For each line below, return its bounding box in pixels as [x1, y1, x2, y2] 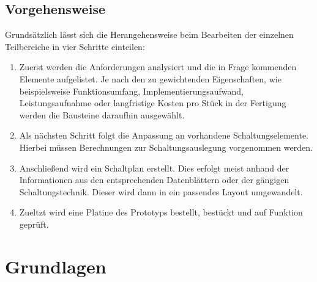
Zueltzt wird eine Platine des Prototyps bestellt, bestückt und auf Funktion [19, 206, 303, 219]
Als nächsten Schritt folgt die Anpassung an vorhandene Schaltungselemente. [19, 129, 309, 142]
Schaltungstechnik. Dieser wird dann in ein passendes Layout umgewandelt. [19, 185, 303, 198]
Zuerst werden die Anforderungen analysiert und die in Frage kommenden [19, 60, 297, 73]
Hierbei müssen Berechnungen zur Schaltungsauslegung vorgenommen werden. [19, 140, 313, 153]
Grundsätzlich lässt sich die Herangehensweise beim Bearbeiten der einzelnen [5, 28, 294, 41]
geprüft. [19, 217, 49, 230]
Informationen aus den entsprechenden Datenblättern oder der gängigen [19, 173, 289, 186]
